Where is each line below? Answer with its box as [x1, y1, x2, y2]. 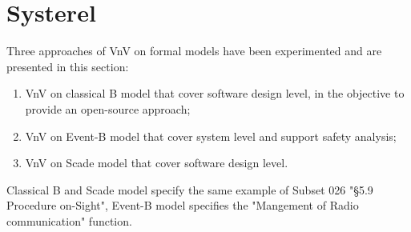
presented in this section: [6, 58, 129, 74]
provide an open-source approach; [25, 100, 191, 117]
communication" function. [6, 212, 132, 229]
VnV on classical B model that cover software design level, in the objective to [25, 85, 405, 102]
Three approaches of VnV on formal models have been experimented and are [6, 42, 382, 59]
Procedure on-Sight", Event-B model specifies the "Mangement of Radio [6, 197, 359, 214]
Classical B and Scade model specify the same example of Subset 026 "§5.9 [6, 181, 373, 198]
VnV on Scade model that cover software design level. [25, 154, 288, 171]
